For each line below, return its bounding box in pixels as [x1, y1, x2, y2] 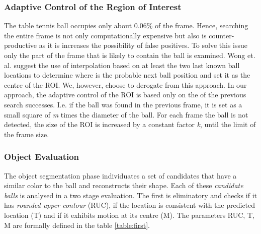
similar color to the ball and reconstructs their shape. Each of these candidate [4, 180, 243, 191]
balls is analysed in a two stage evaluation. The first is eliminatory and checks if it [4, 190, 257, 200]
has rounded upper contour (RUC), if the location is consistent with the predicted [4, 200, 255, 210]
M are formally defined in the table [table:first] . [4, 219, 150, 230]
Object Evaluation [4, 150, 79, 163]
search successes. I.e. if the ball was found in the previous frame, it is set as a [4, 99, 242, 109]
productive [4, 40, 37, 50]
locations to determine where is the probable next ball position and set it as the [4, 70, 250, 80]
